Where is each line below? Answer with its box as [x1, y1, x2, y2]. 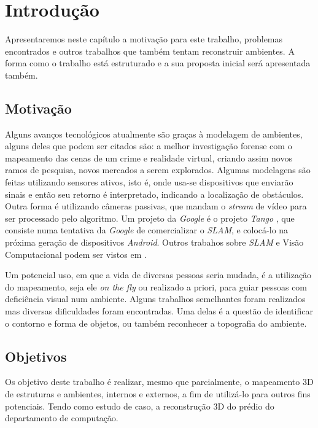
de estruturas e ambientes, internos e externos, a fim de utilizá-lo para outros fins [5, 387, 311, 400]
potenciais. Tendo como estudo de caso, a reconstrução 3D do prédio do [5, 399, 274, 412]
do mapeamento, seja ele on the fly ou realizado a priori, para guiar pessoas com [5, 280, 308, 293]
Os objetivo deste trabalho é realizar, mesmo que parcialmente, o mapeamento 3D [5, 375, 314, 388]
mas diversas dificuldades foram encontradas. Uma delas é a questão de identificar [5, 305, 313, 317]
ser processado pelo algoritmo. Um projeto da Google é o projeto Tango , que [5, 211, 295, 224]
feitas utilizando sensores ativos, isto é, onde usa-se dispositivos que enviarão [5, 176, 293, 189]
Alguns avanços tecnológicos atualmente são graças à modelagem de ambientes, [5, 127, 303, 140]
